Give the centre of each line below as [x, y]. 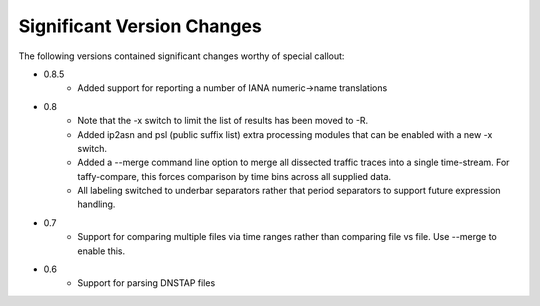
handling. [96, 204]
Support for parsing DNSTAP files [146, 283]
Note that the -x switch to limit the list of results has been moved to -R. [223, 121]
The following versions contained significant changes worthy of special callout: [181, 56]
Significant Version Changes [140, 26]
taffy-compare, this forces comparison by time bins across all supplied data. [234, 176]
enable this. [101, 251]
